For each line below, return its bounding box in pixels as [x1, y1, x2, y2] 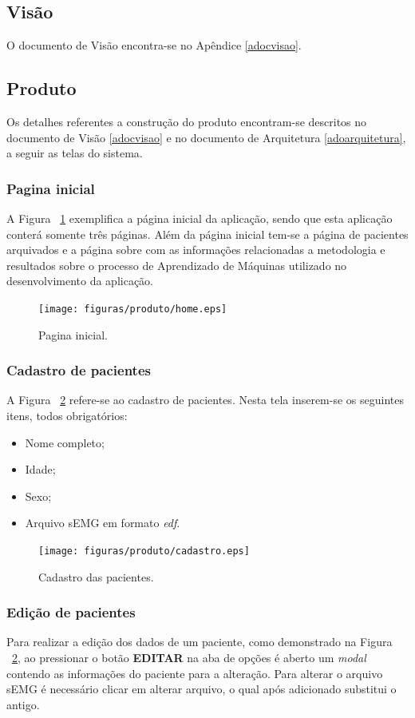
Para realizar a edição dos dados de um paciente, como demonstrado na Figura [6, 633, 393, 650]
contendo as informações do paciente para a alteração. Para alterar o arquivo [6, 664, 383, 681]
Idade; [25, 461, 56, 478]
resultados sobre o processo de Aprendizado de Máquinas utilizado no [6, 256, 347, 273]
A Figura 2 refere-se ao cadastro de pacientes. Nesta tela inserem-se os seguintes [6, 391, 404, 408]
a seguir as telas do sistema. [6, 145, 143, 161]
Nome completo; [25, 434, 105, 450]
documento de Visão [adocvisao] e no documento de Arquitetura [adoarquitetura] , [6, 129, 406, 145]
